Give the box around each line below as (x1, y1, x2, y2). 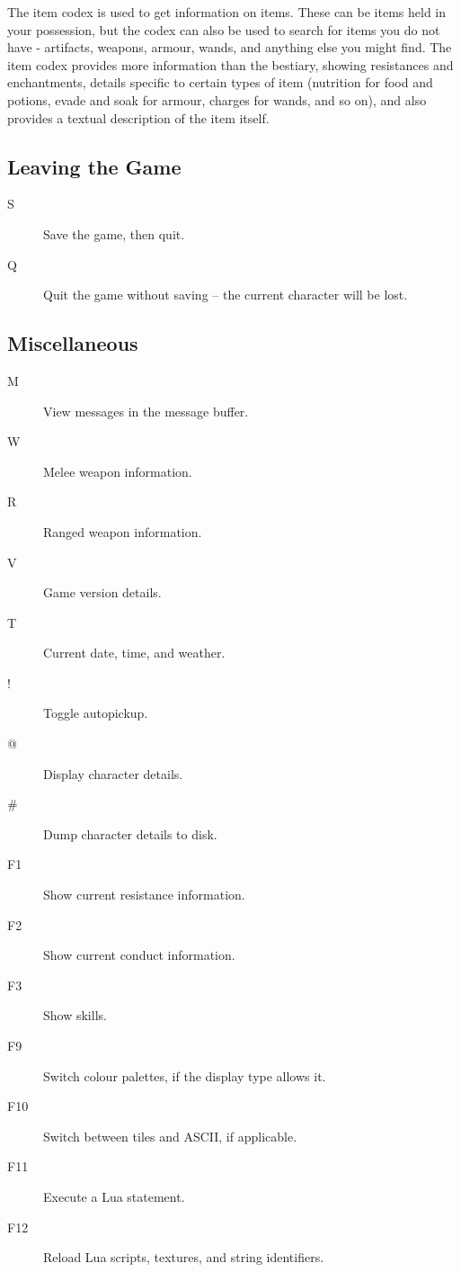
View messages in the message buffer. (43, 401, 249, 420)
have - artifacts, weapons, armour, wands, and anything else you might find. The (7, 38, 452, 57)
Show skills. (43, 1006, 107, 1025)
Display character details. (43, 764, 183, 783)
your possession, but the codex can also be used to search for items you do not (7, 20, 440, 39)
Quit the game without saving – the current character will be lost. (43, 285, 408, 304)
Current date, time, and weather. (43, 643, 226, 662)
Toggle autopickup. (43, 703, 148, 722)
